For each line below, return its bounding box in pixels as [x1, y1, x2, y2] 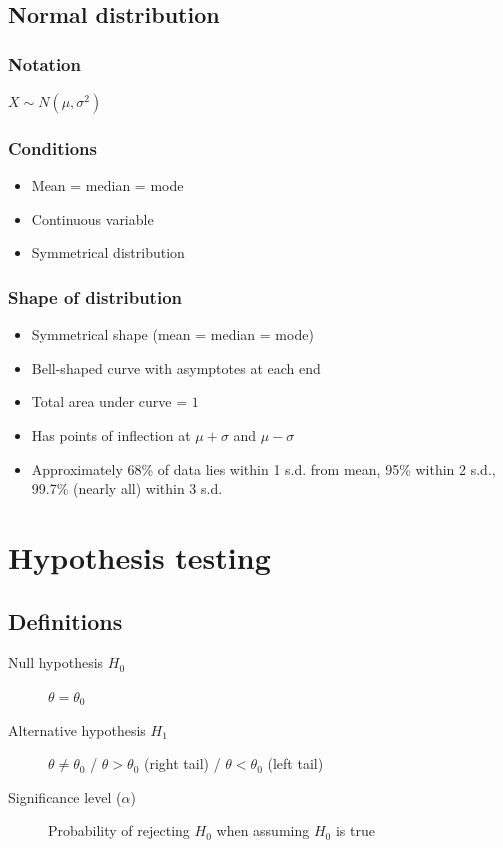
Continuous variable [31, 208, 154, 229]
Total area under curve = [31, 391, 188, 412]
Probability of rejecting [48, 820, 190, 841]
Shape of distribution [8, 284, 183, 309]
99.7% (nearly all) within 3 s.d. [31, 478, 223, 499]
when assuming [216, 820, 310, 841]
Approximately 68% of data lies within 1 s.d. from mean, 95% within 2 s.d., [31, 458, 496, 479]
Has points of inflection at [31, 425, 191, 445]
